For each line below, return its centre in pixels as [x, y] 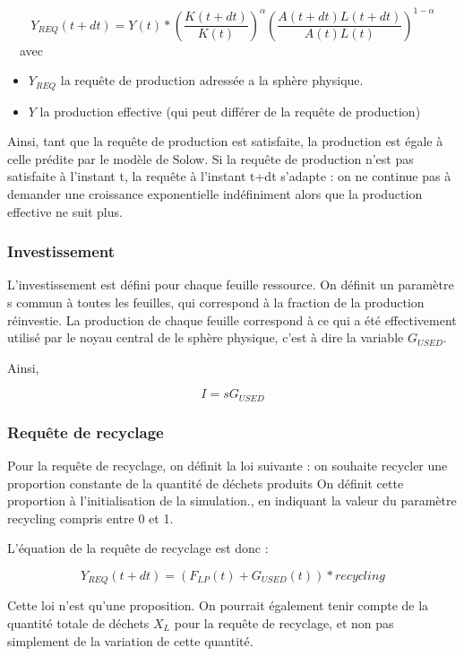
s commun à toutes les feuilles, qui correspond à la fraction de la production [216, 302]
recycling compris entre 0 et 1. [90, 518]
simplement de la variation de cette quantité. [130, 640]
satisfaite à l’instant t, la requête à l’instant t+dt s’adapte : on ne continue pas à [229, 176]
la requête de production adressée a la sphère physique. [212, 80]
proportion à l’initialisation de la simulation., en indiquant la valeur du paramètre [232, 501]
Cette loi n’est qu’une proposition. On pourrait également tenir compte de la [218, 605]
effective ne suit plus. [65, 211]
